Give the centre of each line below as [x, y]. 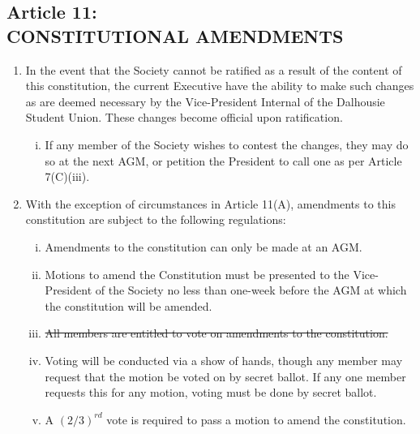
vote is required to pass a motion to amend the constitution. [256, 419]
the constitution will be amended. [129, 305]
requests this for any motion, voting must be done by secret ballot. [211, 392]
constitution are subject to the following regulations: [156, 219]
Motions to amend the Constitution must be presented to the [197, 274]
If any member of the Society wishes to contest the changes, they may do [227, 144]
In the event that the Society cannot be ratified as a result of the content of [214, 69]
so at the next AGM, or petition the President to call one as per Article [223, 160]
